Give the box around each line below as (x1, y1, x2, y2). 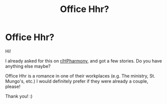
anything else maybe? (5, 63, 51, 69)
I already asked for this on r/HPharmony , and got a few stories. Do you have (5, 57, 162, 63)
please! (5, 83, 21, 89)
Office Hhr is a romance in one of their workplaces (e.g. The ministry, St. (5, 72, 155, 78)
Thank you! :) (5, 93, 33, 99)
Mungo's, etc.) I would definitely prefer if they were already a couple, (5, 78, 148, 84)
